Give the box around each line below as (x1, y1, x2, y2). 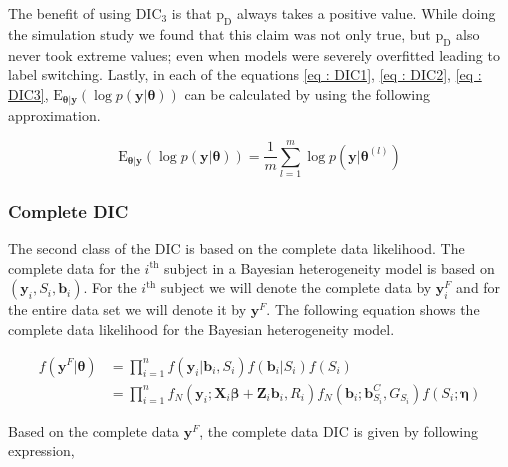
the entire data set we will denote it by (8, 299, 247, 320)
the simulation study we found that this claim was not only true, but (8, 23, 431, 44)
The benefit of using (8, 3, 131, 23)
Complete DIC (8, 198, 129, 223)
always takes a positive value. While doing (237, 3, 496, 23)
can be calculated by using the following (184, 83, 431, 104)
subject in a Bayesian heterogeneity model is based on (164, 257, 495, 278)
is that (171, 3, 212, 23)
